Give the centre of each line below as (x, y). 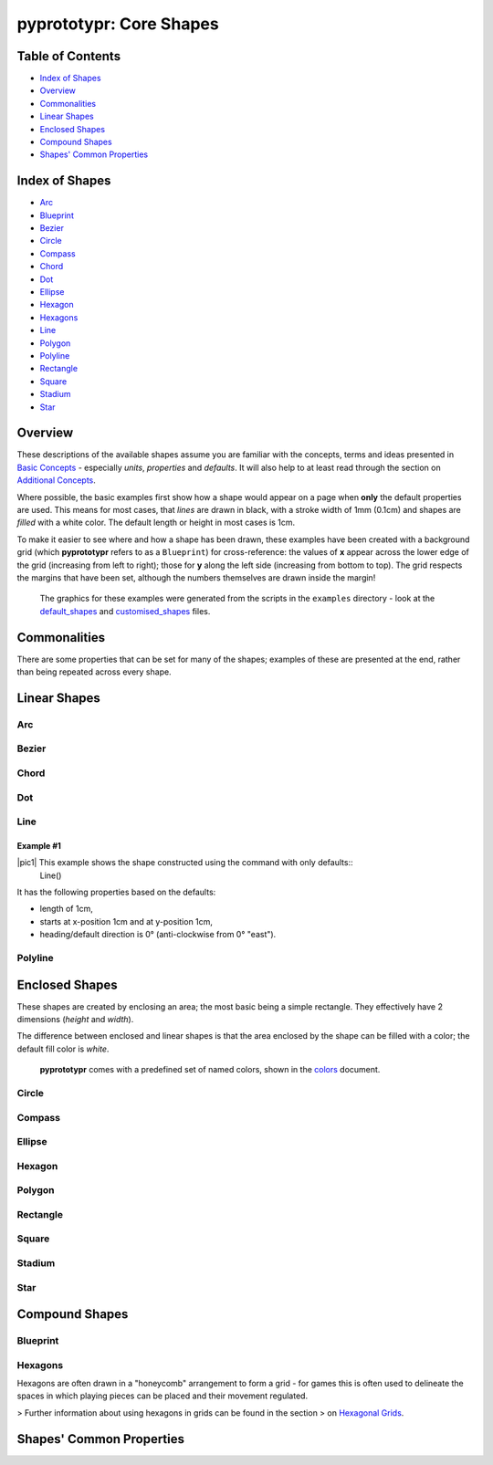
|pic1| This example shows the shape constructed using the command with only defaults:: (185, 863)
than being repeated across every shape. (94, 672)
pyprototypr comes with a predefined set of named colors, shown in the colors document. (210, 1070)
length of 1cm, (66, 909)
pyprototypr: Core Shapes (118, 24)
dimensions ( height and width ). (75, 1020)
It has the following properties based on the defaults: (116, 892)
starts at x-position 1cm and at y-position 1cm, (126, 921)
